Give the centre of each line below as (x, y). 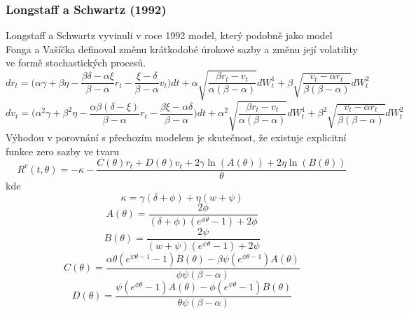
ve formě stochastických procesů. (76, 63)
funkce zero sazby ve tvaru (62, 151)
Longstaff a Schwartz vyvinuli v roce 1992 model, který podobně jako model (169, 35)
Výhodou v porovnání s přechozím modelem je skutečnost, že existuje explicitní (176, 137)
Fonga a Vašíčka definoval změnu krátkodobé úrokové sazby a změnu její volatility (182, 49)
